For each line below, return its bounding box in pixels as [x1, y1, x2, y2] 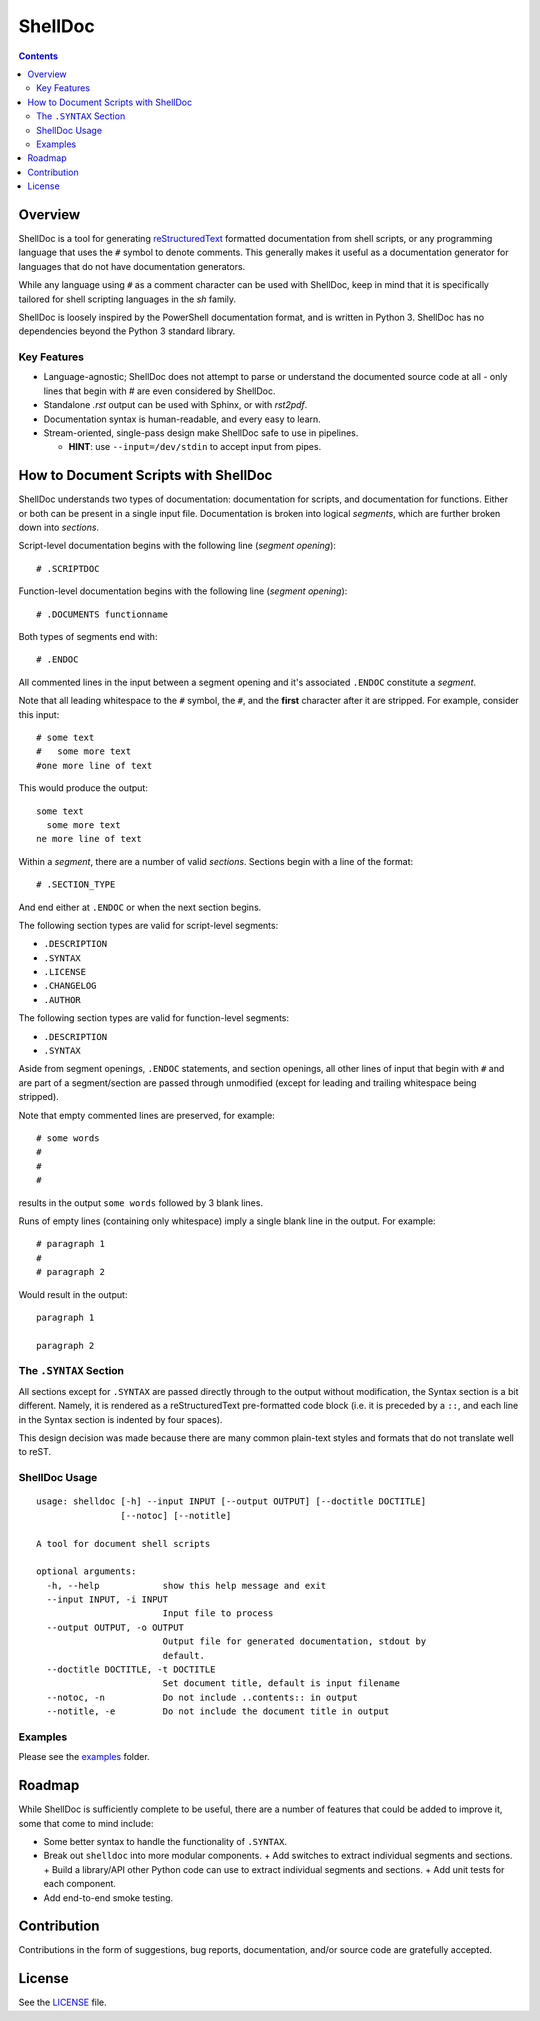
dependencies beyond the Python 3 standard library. [18, 325, 236, 337]
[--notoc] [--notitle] [120, 1510, 232, 1521]
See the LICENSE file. [18, 1996, 107, 2009]
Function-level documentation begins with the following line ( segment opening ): [18, 585, 348, 597]
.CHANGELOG [43, 980, 97, 992]
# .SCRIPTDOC [36, 563, 100, 574]
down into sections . [18, 521, 100, 534]
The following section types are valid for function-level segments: [18, 1012, 290, 1024]
